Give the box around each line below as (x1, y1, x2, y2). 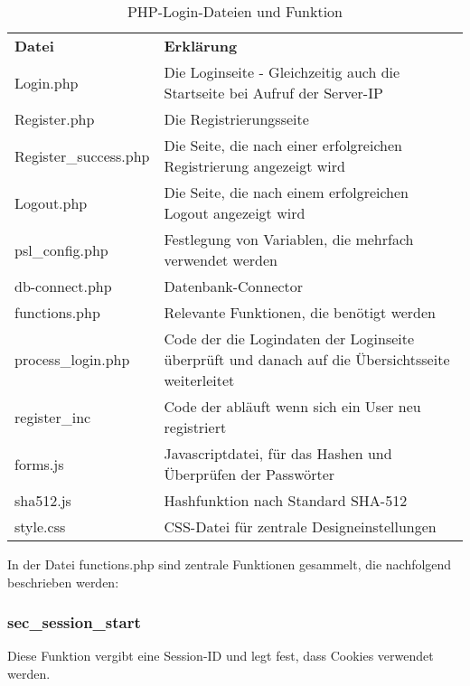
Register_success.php (14, 145, 150, 166)
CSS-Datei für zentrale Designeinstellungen (164, 516, 437, 537)
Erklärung (164, 35, 238, 56)
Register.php (14, 108, 95, 129)
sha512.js (14, 490, 71, 511)
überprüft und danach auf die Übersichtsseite (164, 349, 450, 370)
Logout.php (14, 192, 88, 213)
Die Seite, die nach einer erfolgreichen (164, 135, 402, 155)
